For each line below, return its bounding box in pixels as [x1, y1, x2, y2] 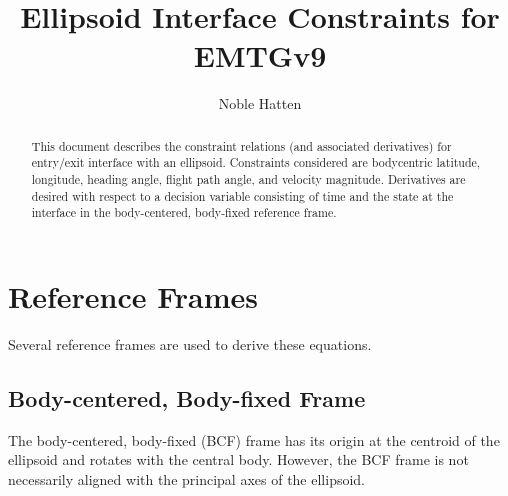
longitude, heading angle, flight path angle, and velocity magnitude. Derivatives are [31, 171, 466, 188]
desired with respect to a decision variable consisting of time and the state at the [31, 187, 454, 204]
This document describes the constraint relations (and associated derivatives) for [31, 137, 452, 154]
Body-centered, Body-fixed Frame [8, 382, 366, 413]
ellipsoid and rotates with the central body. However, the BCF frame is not [8, 449, 469, 470]
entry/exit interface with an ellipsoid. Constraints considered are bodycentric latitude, [31, 154, 481, 171]
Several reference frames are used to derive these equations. [8, 333, 372, 354]
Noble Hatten [218, 93, 302, 114]
